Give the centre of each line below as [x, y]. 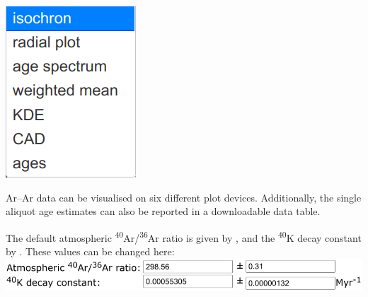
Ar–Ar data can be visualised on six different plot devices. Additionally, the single [184, 197]
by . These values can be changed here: [90, 251]
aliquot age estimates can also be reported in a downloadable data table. [163, 211]
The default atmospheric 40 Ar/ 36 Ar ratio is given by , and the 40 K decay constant [184, 236]
